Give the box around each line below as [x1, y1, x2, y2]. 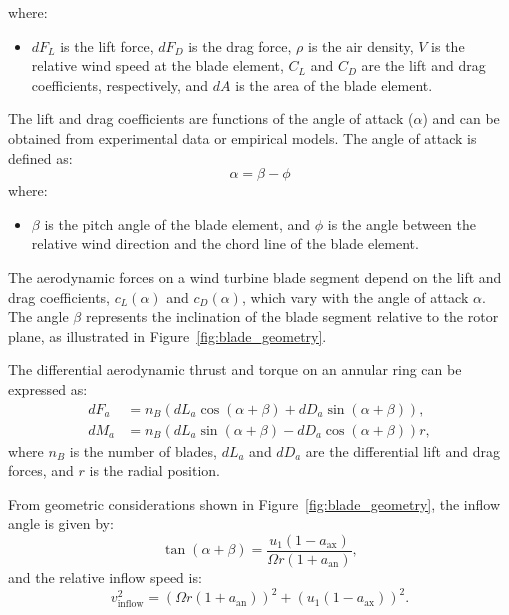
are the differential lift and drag [305, 440, 501, 461]
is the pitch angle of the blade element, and [44, 213, 311, 234]
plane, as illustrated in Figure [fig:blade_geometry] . [8, 325, 327, 346]
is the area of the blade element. [235, 74, 433, 95]
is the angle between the [327, 213, 476, 234]
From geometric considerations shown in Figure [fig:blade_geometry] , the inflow [8, 493, 501, 514]
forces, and [8, 460, 74, 481]
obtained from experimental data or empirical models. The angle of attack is [8, 127, 477, 148]
